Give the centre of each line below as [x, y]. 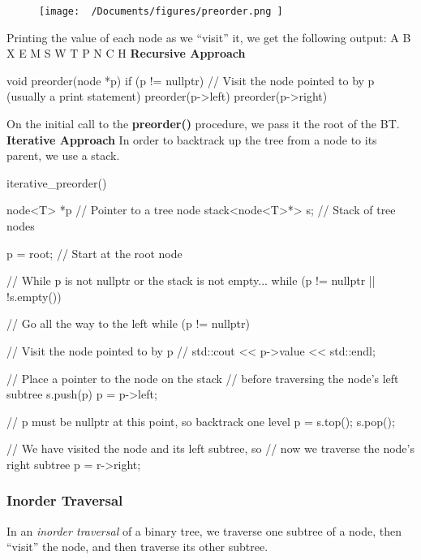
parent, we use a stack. [63, 155]
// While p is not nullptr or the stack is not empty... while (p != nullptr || [191, 280]
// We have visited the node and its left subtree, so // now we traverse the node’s [210, 448]
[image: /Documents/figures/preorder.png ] [161, 11]
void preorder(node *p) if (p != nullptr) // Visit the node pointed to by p [191, 80]
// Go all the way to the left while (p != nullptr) [128, 323]
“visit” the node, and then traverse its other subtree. [137, 547]
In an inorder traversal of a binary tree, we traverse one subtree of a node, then [204, 530]
